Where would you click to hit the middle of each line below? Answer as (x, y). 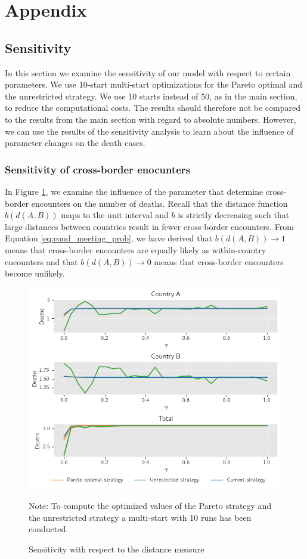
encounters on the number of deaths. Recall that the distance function (159, 203)
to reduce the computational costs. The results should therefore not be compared (153, 108)
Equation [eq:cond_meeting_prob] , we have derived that (108, 238)
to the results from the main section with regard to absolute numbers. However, (151, 119)
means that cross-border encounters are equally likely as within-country (136, 249)
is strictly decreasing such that (234, 215)
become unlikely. (35, 273)
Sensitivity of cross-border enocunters (97, 169)
